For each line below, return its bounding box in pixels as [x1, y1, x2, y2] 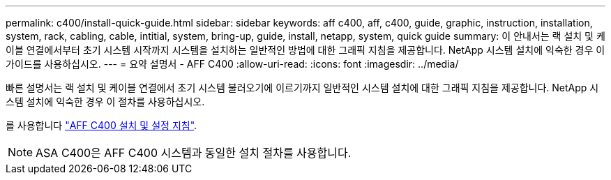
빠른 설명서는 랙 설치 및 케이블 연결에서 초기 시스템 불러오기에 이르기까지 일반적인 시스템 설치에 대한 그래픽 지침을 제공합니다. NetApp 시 [6, 82, 599, 93]
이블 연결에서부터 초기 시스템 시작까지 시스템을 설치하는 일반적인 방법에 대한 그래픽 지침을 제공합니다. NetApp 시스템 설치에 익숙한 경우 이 [6, 44, 605, 56]
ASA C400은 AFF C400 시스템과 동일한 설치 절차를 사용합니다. [36, 146, 352, 160]
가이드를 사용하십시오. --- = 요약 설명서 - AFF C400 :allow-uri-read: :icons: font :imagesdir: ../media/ [6, 58, 459, 70]
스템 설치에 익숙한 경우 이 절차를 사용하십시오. [6, 96, 205, 107]
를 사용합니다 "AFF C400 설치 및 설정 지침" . [6, 119, 197, 131]
